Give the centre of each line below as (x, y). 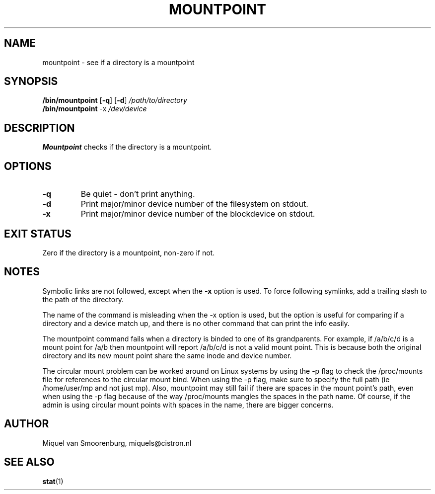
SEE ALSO (29, 462)
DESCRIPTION (39, 128)
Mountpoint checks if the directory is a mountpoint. (127, 147)
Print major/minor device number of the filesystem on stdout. (194, 204)
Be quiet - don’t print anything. (138, 194)
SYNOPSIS (31, 82)
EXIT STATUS (38, 234)
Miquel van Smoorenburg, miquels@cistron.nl (117, 443)
